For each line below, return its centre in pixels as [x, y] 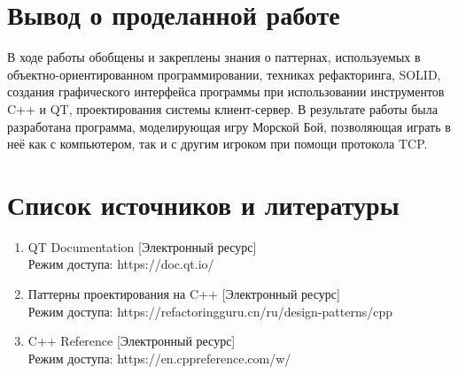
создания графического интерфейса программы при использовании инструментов [226, 92]
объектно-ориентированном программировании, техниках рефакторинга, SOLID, [224, 74]
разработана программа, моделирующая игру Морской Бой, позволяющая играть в [229, 126]
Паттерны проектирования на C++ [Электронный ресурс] [184, 294]
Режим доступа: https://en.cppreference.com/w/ [159, 358]
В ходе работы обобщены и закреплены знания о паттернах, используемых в [214, 57]
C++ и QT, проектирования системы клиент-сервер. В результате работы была [222, 108]
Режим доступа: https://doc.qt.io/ [121, 264]
